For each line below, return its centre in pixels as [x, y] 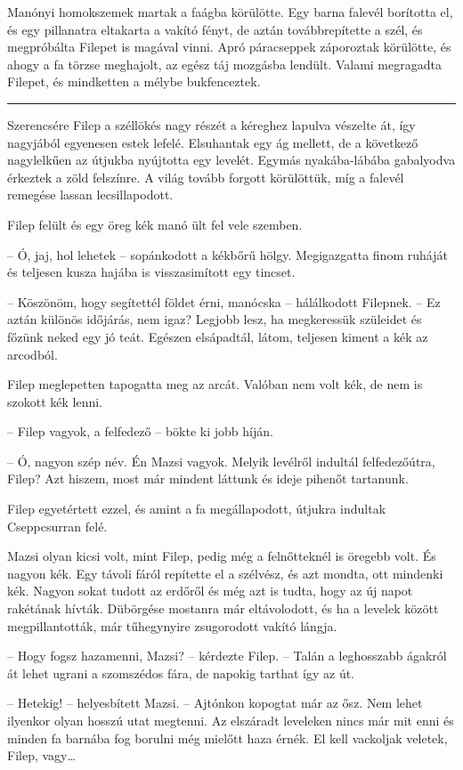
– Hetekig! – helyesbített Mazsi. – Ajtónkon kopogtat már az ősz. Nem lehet [215, 703]
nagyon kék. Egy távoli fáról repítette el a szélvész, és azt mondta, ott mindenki [225, 573]
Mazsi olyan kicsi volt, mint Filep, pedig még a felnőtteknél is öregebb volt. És [222, 556]
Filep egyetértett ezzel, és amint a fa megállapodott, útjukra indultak [197, 509]
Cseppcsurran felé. [57, 526]
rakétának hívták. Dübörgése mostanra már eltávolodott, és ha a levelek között [223, 608]
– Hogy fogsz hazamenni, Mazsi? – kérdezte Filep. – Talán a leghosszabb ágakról [227, 656]
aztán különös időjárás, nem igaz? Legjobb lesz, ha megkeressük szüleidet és [215, 319]
